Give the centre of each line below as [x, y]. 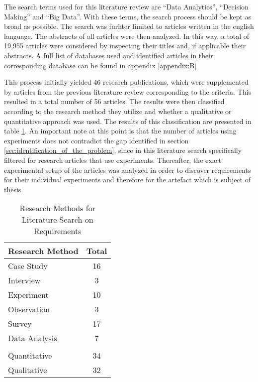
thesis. [14, 189]
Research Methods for [57, 208]
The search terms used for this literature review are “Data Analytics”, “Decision [126, 6]
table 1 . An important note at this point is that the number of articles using [120, 131]
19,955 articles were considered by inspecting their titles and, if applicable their [125, 46]
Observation [29, 309]
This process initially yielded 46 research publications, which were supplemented [126, 82]
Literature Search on [57, 220]
